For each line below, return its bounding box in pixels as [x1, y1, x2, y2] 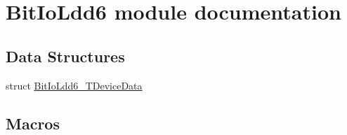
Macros [6, 112, 60, 134]
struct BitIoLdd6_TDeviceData [6, 78, 143, 92]
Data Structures [6, 45, 125, 66]
